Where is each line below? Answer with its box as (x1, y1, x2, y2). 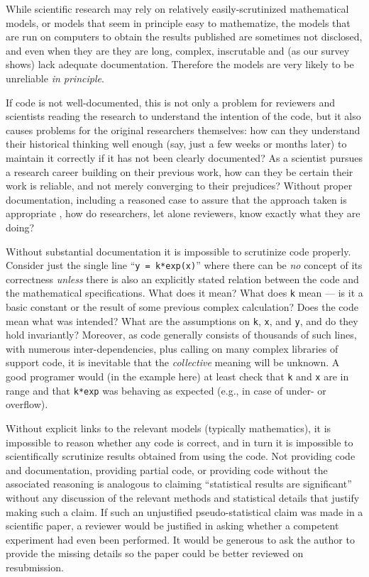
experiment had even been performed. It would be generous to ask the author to (6, 532, 355, 546)
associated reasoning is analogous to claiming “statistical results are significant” (6, 476, 352, 491)
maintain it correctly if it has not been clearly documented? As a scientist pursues (6, 150, 363, 165)
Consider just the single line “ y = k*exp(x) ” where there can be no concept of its (6, 258, 363, 273)
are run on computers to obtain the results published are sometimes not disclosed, (6, 29, 363, 44)
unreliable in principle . (6, 70, 104, 85)
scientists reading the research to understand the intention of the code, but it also (6, 109, 361, 123)
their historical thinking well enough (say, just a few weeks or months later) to (6, 136, 347, 151)
